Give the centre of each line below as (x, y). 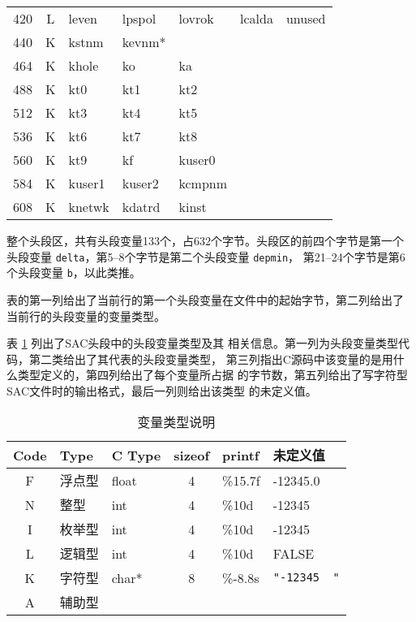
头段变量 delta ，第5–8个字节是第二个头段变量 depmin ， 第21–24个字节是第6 (206, 256)
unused (306, 18)
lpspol (139, 18)
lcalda (257, 18)
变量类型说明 (176, 422)
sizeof (192, 455)
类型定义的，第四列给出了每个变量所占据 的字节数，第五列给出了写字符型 (212, 375)
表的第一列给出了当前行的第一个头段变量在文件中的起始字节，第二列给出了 (205, 299)
